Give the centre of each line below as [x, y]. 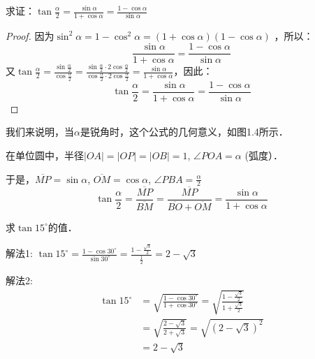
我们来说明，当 [40, 132]
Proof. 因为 [30, 35]
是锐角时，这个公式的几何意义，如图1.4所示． [184, 132]
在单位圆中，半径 [45, 155]
